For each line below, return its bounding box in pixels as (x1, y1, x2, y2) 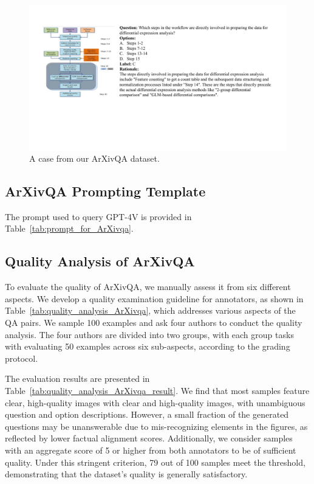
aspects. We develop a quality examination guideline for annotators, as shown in (5, 292, 304, 305)
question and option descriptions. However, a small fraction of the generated (5, 408, 289, 421)
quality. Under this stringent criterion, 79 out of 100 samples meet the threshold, (5, 455, 305, 468)
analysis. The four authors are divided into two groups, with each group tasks (5, 328, 294, 341)
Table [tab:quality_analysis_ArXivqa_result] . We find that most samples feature (5, 384, 310, 397)
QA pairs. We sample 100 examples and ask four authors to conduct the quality (5, 316, 302, 329)
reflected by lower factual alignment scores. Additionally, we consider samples (5, 432, 293, 444)
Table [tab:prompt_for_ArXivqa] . (5, 222, 134, 235)
